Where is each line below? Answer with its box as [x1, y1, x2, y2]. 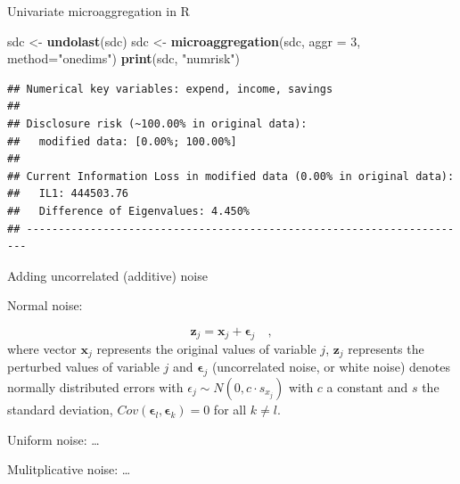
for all [213, 399, 247, 418]
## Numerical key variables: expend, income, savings [7, 82, 333, 95]
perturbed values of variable [7, 357, 160, 376]
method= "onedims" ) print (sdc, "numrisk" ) [7, 49, 241, 68]
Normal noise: [7, 296, 83, 315]
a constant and [326, 377, 408, 396]
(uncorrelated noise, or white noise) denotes [211, 357, 450, 376]
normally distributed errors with [7, 377, 184, 396]
